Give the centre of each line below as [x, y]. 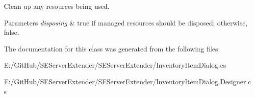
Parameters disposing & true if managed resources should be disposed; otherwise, [126, 22]
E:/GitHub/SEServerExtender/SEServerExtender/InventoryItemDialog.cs [115, 65]
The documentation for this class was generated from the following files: [112, 48]
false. [12, 32]
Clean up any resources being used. [57, 6]
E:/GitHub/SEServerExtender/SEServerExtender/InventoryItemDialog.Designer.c [127, 81]
